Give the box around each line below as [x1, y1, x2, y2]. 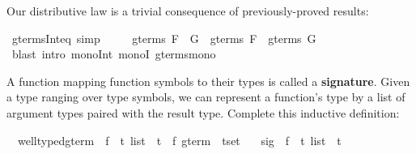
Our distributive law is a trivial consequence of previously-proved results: [6, 2, 369, 19]
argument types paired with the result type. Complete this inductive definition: [6, 104, 400, 121]
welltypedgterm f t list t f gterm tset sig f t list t [17, 131, 342, 148]
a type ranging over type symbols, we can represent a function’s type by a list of [6, 88, 405, 105]
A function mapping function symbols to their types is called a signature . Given [6, 72, 410, 89]
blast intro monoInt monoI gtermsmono [11, 45, 216, 62]
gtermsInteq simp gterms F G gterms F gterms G [11, 29, 316, 46]
